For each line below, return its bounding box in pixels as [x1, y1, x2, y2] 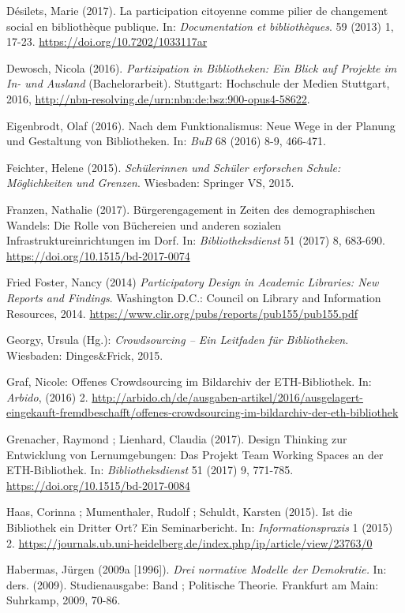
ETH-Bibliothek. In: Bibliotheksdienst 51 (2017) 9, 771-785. [6, 462, 294, 478]
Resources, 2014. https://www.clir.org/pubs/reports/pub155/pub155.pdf [6, 305, 358, 321]
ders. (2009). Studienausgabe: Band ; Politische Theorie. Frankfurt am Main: [6, 576, 379, 592]
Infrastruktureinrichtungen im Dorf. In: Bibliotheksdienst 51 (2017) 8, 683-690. [6, 232, 385, 249]
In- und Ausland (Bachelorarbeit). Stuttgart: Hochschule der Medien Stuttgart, [6, 75, 390, 92]
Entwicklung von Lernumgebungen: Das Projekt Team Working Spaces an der [6, 446, 384, 462]
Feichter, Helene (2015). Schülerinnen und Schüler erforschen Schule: [6, 159, 341, 175]
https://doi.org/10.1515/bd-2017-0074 [6, 247, 190, 264]
